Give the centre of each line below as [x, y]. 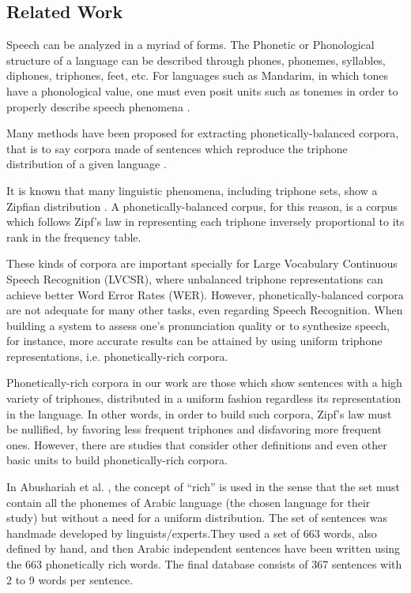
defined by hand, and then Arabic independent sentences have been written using [204, 548]
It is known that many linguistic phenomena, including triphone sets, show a [192, 190]
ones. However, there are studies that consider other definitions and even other [197, 444]
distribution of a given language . [87, 164]
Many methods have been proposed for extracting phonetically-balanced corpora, [203, 133]
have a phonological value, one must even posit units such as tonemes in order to [202, 90]
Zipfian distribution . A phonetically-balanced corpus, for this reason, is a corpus [202, 206]
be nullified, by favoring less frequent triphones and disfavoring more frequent [194, 429]
